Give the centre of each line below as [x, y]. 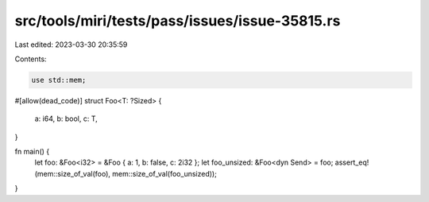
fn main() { [32, 152]
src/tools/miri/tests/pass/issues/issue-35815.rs [178, 21]
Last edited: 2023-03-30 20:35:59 [71, 45]
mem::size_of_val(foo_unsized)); [165, 173]
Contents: [31, 59]
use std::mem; [59, 80]
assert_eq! [352, 162]
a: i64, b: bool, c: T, [66, 118]
